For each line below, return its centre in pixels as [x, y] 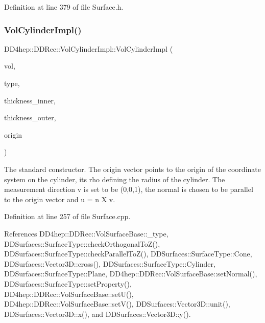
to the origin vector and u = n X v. [60, 199]
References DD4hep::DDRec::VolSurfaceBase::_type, [86, 233]
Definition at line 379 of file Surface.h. [64, 7]
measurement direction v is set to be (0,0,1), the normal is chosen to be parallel [129, 189]
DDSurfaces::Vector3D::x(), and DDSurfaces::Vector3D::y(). [98, 314]
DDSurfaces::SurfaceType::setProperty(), [68, 283]
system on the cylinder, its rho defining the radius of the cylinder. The [115, 179]
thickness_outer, [30, 117]
